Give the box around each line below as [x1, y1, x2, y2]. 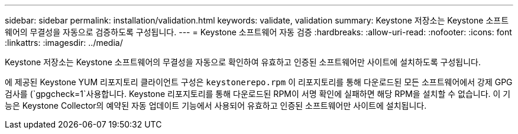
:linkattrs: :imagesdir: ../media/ [5, 38, 123, 48]
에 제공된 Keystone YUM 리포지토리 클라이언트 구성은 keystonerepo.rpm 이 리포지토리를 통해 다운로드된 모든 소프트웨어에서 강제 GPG [5, 77, 513, 87]
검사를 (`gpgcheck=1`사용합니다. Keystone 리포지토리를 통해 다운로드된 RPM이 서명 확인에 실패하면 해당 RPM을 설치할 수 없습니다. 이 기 [5, 89, 511, 99]
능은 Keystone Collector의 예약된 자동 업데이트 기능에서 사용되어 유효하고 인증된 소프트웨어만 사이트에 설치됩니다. [5, 101, 427, 110]
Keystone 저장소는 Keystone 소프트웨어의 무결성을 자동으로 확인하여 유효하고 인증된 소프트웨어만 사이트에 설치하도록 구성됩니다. [5, 57, 481, 67]
